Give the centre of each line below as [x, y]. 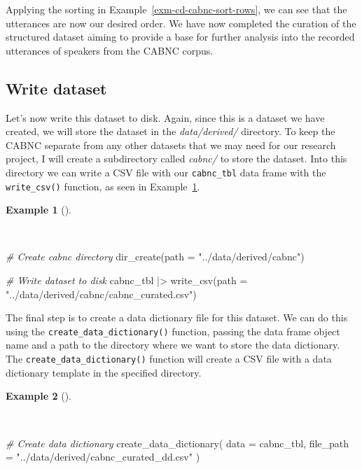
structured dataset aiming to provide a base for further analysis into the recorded [180, 37]
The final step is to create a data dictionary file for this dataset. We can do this [177, 317]
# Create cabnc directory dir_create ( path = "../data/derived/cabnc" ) [155, 257]
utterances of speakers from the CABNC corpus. [110, 50]
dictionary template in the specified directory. [104, 372]
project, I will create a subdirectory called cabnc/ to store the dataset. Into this [176, 159]
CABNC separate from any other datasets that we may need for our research [171, 145]
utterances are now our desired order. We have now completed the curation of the [181, 23]
